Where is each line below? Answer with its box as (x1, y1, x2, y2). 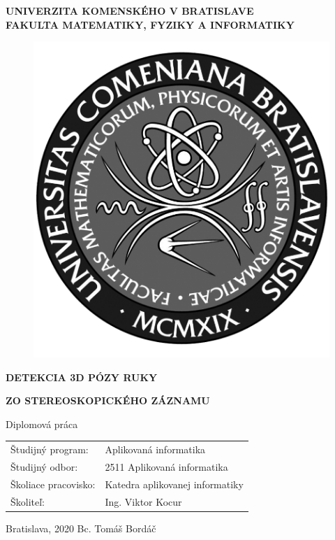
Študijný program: (10, 442, 89, 457)
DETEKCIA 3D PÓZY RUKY (6, 369, 158, 384)
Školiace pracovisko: (10, 476, 96, 491)
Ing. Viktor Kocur (105, 494, 182, 509)
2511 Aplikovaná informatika (105, 459, 228, 474)
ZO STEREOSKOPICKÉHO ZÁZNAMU (6, 393, 210, 408)
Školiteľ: (10, 494, 45, 509)
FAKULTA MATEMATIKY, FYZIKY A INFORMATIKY (6, 17, 295, 31)
